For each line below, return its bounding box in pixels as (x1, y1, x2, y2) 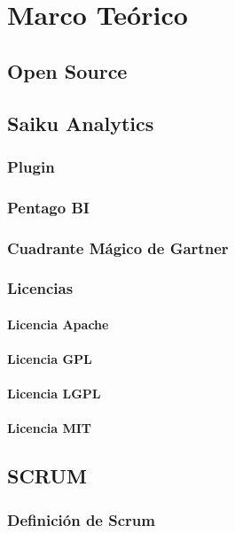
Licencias (7, 277, 74, 299)
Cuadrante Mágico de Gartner (7, 236, 229, 259)
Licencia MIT (7, 419, 92, 437)
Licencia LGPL (7, 384, 101, 403)
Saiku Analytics (7, 109, 154, 136)
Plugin (7, 155, 55, 177)
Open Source (7, 57, 128, 84)
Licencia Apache (7, 314, 109, 333)
